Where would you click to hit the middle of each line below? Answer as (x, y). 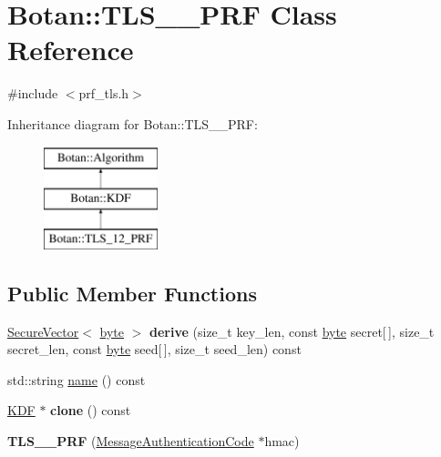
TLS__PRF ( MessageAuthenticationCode (131, 441)
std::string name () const (77, 379)
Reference (71, 50)
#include (33, 93)
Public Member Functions (132, 293)
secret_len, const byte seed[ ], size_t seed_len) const (154, 349)
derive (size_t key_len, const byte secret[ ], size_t (292, 331)
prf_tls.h (104, 93)
